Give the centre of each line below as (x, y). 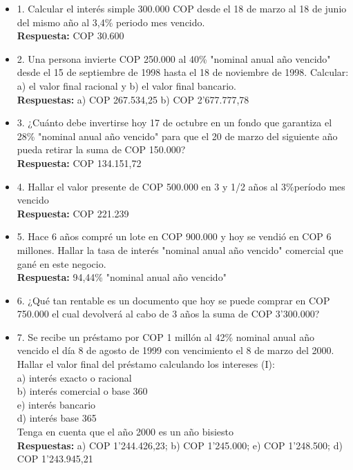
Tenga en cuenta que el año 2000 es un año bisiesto (125, 432)
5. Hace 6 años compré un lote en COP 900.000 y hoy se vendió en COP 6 (174, 236)
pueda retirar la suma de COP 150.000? (101, 149)
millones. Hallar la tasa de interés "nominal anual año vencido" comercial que (180, 249)
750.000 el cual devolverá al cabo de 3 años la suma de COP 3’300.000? (168, 314)
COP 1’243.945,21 (55, 459)
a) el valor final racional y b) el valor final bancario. (126, 85)
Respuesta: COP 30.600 (70, 36)
